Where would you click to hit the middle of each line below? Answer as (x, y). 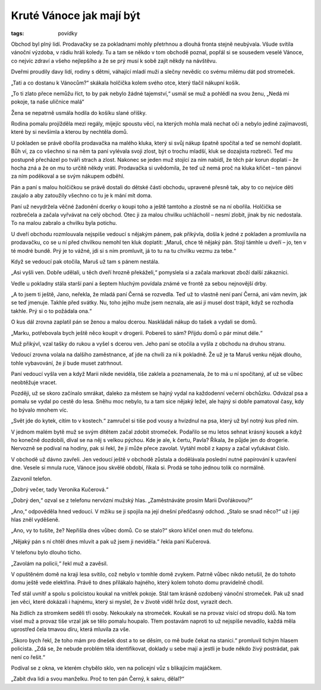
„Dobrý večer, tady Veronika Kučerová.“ (60, 489)
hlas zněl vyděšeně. (35, 520)
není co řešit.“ (28, 657)
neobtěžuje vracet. (34, 382)
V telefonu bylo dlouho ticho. (46, 553)
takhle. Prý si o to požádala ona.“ (51, 311)
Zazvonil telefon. (32, 478)
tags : (18, 33)
